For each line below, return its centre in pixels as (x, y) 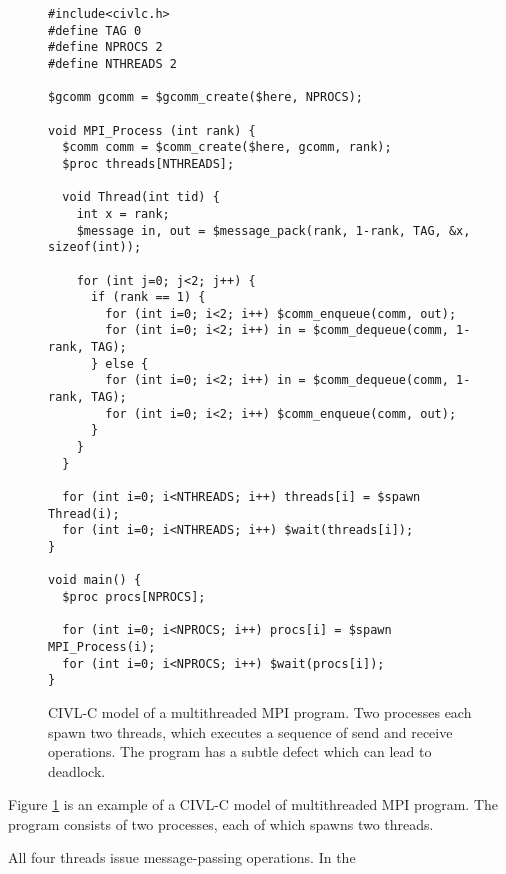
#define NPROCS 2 (105, 47)
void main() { (95, 580)
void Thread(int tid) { (141, 197)
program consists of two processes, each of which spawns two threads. (221, 823)
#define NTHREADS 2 (112, 63)
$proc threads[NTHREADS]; (148, 163)
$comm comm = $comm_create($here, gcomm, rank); (227, 147)
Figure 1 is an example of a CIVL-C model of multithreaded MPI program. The (253, 804)
